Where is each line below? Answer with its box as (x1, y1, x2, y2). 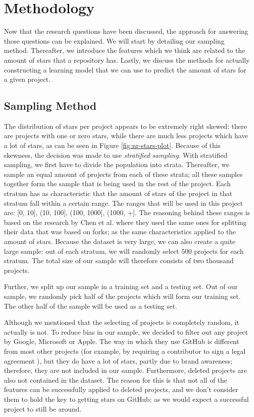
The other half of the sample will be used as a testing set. (4, 300, 178, 311)
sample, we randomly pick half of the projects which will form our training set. (4, 291, 241, 301)
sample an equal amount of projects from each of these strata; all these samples (4, 169, 243, 179)
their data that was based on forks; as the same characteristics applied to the (4, 226, 236, 237)
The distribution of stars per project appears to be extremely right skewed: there (4, 121, 247, 131)
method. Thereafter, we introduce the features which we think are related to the (4, 45, 245, 55)
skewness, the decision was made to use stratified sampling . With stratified (4, 149, 228, 160)
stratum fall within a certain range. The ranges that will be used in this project (4, 197, 243, 208)
